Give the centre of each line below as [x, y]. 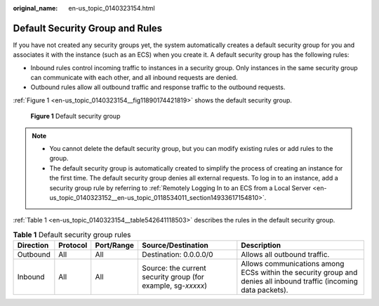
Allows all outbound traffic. [285, 255]
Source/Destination [175, 246]
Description [261, 246]
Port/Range [115, 246]
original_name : [35, 8]
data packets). [265, 290]
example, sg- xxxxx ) [174, 286]
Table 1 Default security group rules [72, 234]
